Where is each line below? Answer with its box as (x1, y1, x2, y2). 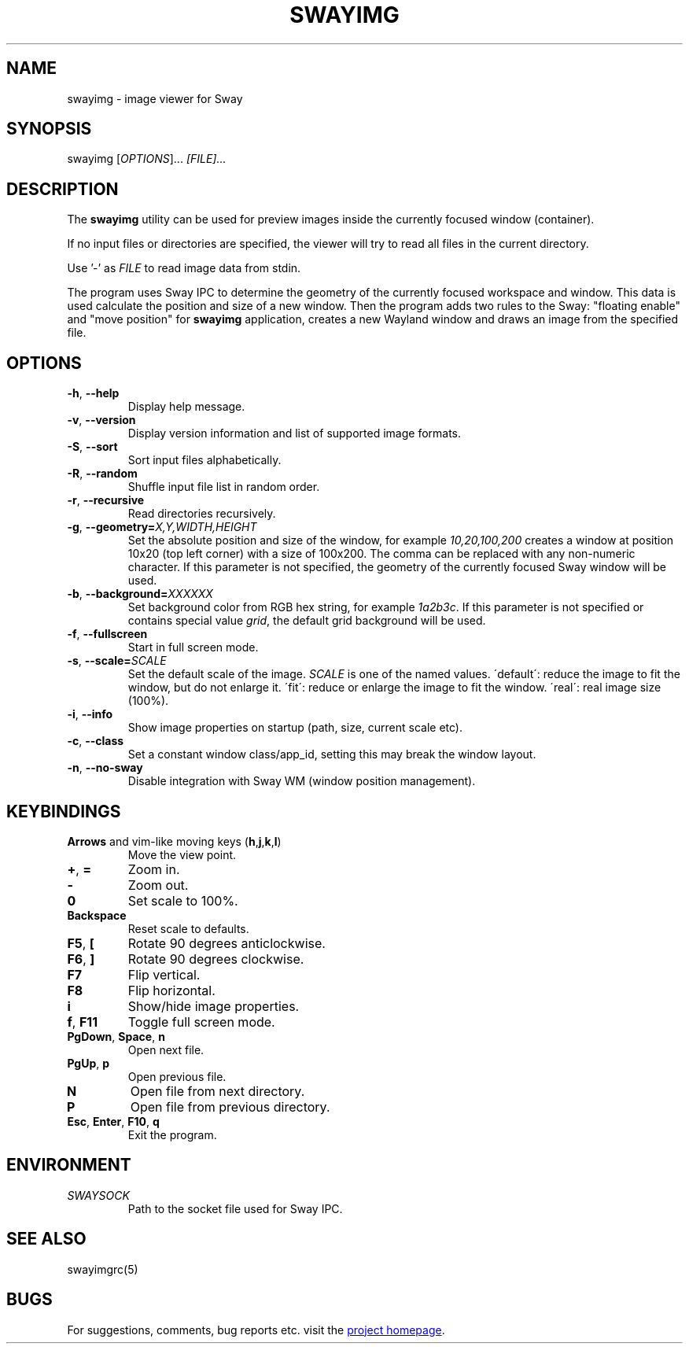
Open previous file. (127, 1069, 227, 1083)
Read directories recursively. (127, 507, 276, 521)
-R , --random (67, 467, 138, 481)
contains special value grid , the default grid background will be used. (127, 614, 486, 628)
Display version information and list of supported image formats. (127, 426, 462, 441)
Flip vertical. (127, 966, 201, 983)
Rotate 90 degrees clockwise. (127, 950, 304, 967)
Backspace (67, 908, 127, 922)
